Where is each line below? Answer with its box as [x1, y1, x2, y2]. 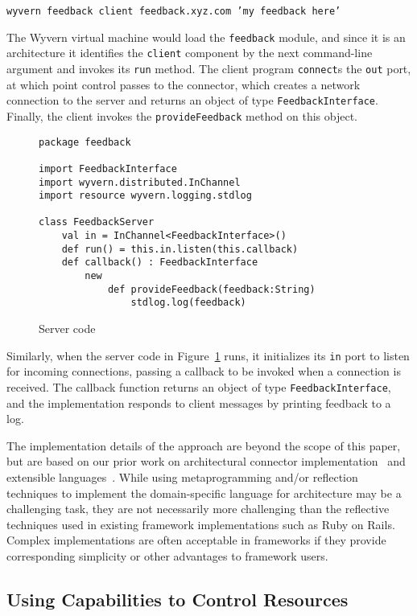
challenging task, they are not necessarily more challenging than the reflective [6, 500, 390, 517]
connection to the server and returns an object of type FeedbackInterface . [6, 92, 378, 109]
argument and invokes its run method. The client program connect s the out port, [6, 60, 411, 76]
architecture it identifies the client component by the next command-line [6, 44, 373, 61]
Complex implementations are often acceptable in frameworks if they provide [6, 532, 386, 548]
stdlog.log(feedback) [130, 297, 246, 309]
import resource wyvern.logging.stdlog [39, 190, 252, 202]
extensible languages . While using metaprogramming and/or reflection [6, 468, 358, 485]
